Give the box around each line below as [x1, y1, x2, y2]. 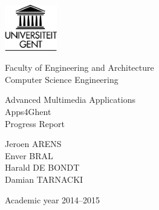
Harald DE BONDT [5, 161, 80, 174]
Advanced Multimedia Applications [5, 93, 135, 106]
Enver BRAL [5, 149, 53, 162]
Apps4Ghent [5, 105, 51, 117]
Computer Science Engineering [5, 73, 118, 85]
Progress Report [5, 117, 65, 130]
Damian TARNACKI [5, 172, 83, 185]
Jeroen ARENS [5, 137, 62, 150]
